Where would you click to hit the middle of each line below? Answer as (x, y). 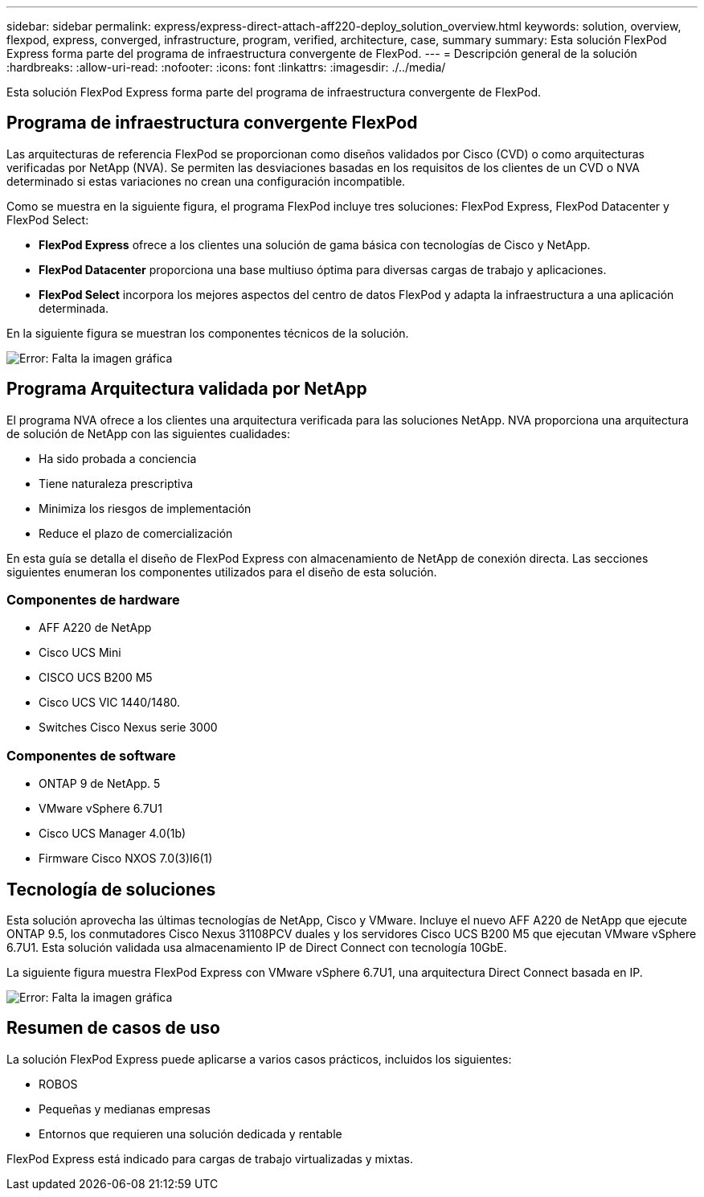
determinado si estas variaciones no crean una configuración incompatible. (206, 181)
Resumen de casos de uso (113, 1028)
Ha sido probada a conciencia (118, 458)
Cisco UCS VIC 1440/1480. (110, 703)
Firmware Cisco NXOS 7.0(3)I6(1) (126, 859)
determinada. (74, 308)
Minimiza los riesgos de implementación (145, 508)
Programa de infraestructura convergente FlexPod (212, 123)
